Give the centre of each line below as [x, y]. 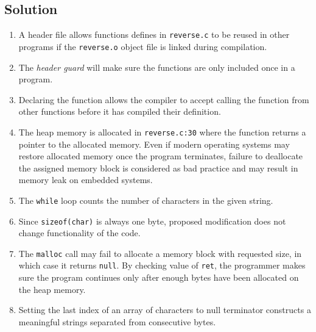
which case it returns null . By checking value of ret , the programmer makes [162, 265]
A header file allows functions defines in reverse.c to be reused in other [154, 34]
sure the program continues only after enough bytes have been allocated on [159, 277]
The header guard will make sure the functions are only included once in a [157, 67]
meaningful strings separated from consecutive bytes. [117, 321]
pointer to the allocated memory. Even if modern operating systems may [154, 144]
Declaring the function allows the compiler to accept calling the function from [164, 99]
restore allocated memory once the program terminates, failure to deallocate [161, 156]
